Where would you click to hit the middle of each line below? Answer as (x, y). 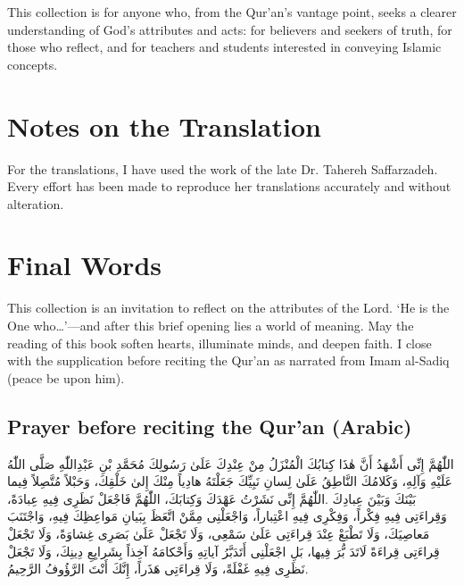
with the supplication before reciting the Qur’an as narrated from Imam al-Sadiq (228, 360)
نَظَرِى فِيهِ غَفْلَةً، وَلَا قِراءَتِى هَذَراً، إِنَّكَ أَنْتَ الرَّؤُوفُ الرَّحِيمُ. (158, 569)
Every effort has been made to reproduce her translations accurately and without (229, 186)
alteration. (36, 203)
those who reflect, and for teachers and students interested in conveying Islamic (224, 47)
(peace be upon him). (66, 377)
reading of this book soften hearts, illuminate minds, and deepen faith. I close (220, 343)
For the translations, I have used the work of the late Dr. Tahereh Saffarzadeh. (223, 168)
